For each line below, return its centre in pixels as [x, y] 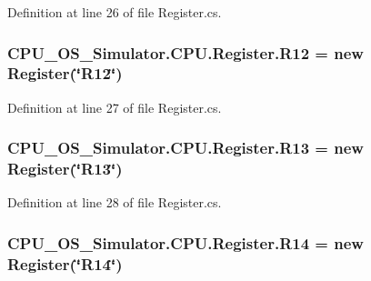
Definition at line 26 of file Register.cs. [115, 12]
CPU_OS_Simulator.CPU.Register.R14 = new [185, 242]
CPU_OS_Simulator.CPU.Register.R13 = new [185, 148]
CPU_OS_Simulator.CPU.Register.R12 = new [185, 52]
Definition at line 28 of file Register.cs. [115, 202]
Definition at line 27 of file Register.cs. [115, 107]
